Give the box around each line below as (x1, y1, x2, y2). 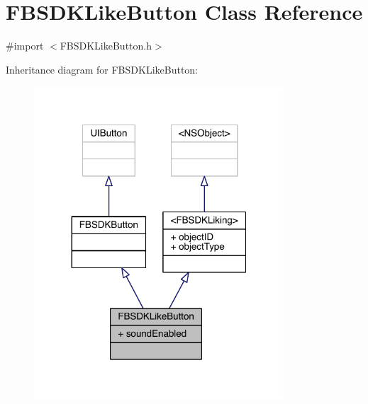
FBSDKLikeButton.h (60, 38, 152, 53)
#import (6, 38, 44, 53)
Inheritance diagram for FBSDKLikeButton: (6, 62, 199, 76)
